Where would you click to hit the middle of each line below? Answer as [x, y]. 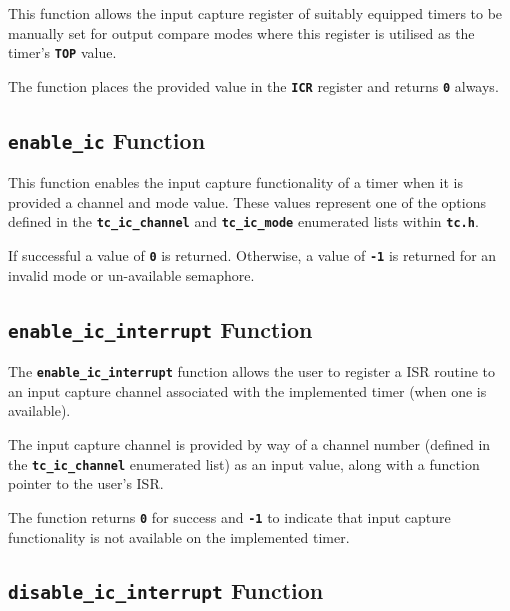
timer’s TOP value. [62, 52]
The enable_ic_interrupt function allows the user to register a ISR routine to [251, 371]
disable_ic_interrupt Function [166, 590]
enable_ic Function [107, 139]
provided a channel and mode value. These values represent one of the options [247, 201]
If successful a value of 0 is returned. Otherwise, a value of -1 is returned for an [252, 255]
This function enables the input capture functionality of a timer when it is [235, 182]
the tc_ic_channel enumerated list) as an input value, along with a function [244, 463]
